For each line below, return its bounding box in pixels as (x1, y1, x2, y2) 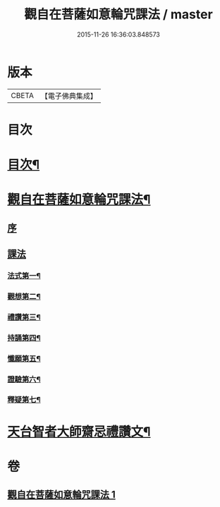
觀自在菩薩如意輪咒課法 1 (7, 489, 116, 501)
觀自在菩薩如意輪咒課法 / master (24, 6, 213, 23)
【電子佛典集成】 (40, 91, 97, 101)
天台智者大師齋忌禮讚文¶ (7, 424, 151, 439)
